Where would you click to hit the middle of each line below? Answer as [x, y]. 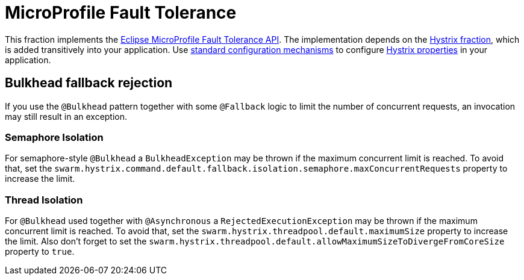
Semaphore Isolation [54, 137]
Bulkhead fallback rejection [89, 83]
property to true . [40, 252]
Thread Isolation [44, 200]
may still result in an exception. [66, 116]
